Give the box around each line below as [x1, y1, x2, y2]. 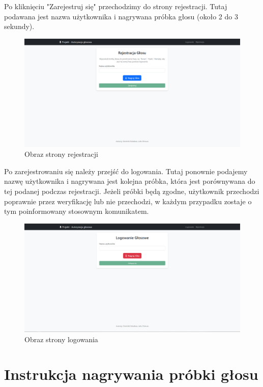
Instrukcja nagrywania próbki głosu [4, 364, 258, 384]
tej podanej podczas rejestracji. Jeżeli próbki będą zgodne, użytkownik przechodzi [4, 185, 259, 196]
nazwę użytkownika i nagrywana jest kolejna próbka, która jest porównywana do [4, 176, 255, 186]
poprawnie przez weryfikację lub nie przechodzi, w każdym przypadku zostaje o [4, 196, 252, 206]
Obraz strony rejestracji [24, 149, 98, 159]
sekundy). [4, 21, 35, 32]
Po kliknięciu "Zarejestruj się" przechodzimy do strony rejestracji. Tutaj [4, 1, 227, 11]
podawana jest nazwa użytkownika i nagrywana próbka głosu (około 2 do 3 [4, 11, 238, 21]
